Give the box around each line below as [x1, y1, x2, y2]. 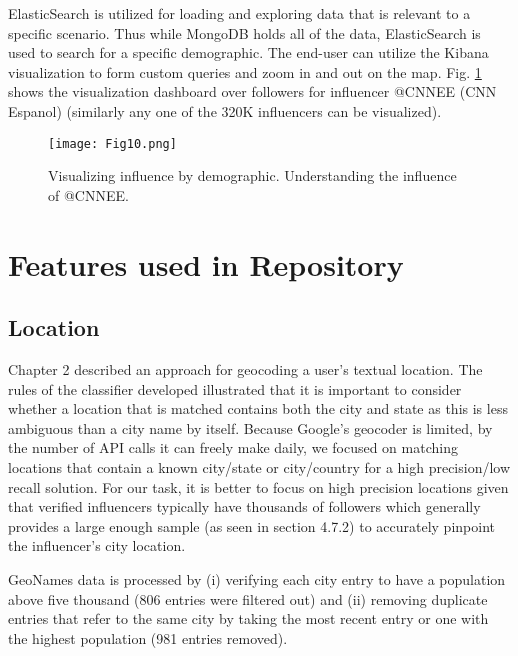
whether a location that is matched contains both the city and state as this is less [8, 398, 508, 419]
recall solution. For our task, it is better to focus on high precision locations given [8, 476, 509, 497]
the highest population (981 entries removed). [8, 627, 288, 648]
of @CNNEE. [48, 184, 129, 205]
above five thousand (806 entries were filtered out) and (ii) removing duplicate [8, 588, 488, 609]
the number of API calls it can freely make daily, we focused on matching [8, 437, 458, 458]
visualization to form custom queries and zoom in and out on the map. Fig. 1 [8, 61, 482, 82]
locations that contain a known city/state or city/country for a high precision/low [8, 456, 511, 477]
